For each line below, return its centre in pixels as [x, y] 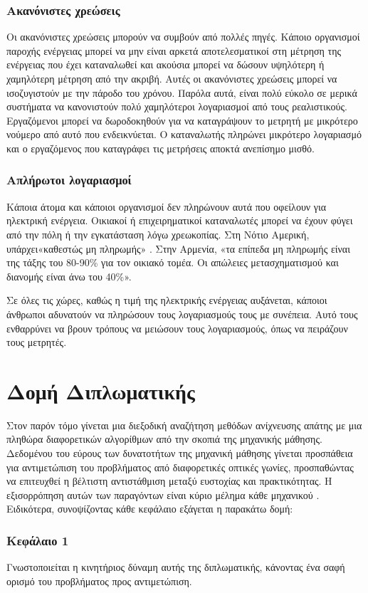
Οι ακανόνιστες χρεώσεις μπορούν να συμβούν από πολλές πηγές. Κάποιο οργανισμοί [183, 37]
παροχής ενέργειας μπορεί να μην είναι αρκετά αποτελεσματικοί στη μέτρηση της [174, 50]
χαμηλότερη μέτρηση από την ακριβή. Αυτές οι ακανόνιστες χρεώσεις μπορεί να [172, 78]
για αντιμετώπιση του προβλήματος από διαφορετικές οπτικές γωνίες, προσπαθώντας [180, 467]
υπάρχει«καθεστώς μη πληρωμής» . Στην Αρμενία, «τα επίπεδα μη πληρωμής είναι [178, 248]
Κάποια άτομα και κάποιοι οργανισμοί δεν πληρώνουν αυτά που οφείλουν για [167, 206]
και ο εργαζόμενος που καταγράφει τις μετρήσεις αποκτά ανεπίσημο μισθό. [161, 148]
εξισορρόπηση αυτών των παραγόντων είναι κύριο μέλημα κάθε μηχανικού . [163, 494]
